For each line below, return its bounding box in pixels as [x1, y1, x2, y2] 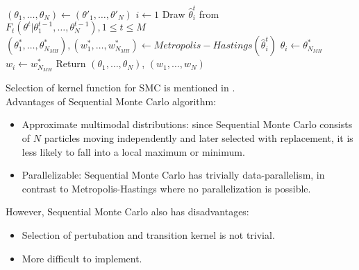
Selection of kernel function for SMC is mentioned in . [6, 80, 235, 95]
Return [56, 56, 86, 71]
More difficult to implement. [22, 251, 142, 265]
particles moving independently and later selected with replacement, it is [44, 130, 353, 145]
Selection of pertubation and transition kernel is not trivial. [22, 227, 275, 242]
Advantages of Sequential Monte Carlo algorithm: [6, 93, 217, 108]
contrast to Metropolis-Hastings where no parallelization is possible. [22, 181, 311, 195]
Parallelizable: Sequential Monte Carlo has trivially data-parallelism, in [22, 168, 325, 182]
